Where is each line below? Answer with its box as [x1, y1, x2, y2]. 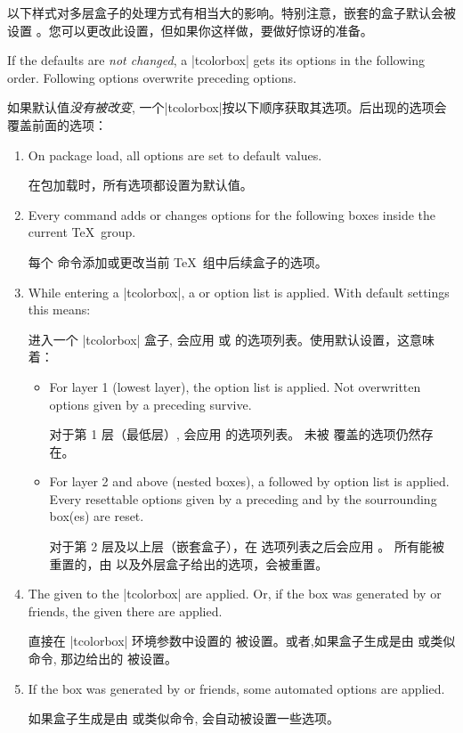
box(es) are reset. [49, 507, 144, 525]
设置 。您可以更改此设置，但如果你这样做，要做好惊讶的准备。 [7, 20, 373, 39]
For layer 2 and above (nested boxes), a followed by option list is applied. [49, 472, 450, 491]
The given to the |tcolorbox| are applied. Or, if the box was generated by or [28, 584, 442, 603]
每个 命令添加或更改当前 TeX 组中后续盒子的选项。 [28, 252, 328, 271]
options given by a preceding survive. [49, 395, 252, 413]
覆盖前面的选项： [7, 115, 107, 134]
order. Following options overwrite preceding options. [7, 68, 296, 86]
